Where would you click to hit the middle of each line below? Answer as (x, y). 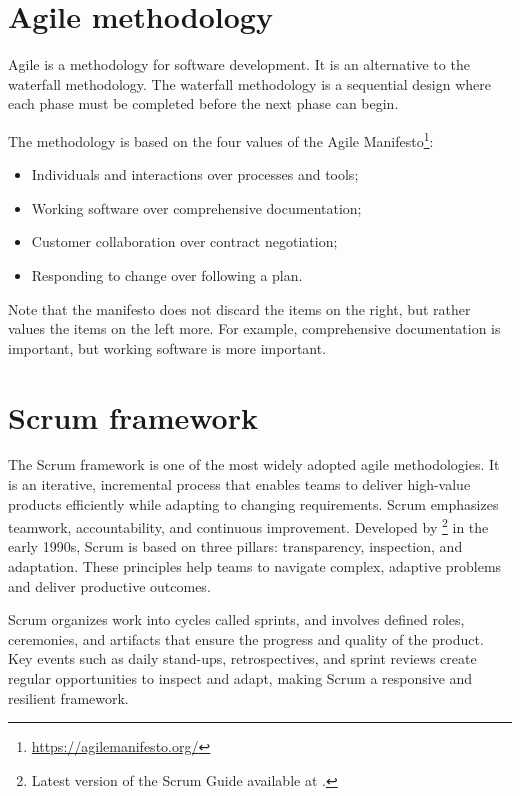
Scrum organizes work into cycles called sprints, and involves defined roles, (236, 619)
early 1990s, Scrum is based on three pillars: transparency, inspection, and (235, 546)
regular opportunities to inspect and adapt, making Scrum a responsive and (240, 678)
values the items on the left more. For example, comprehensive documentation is (254, 328)
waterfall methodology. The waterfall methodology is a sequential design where (249, 83)
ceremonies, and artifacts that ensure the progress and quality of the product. (246, 638)
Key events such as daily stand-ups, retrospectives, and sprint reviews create (242, 658)
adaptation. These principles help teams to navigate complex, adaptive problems (255, 566)
